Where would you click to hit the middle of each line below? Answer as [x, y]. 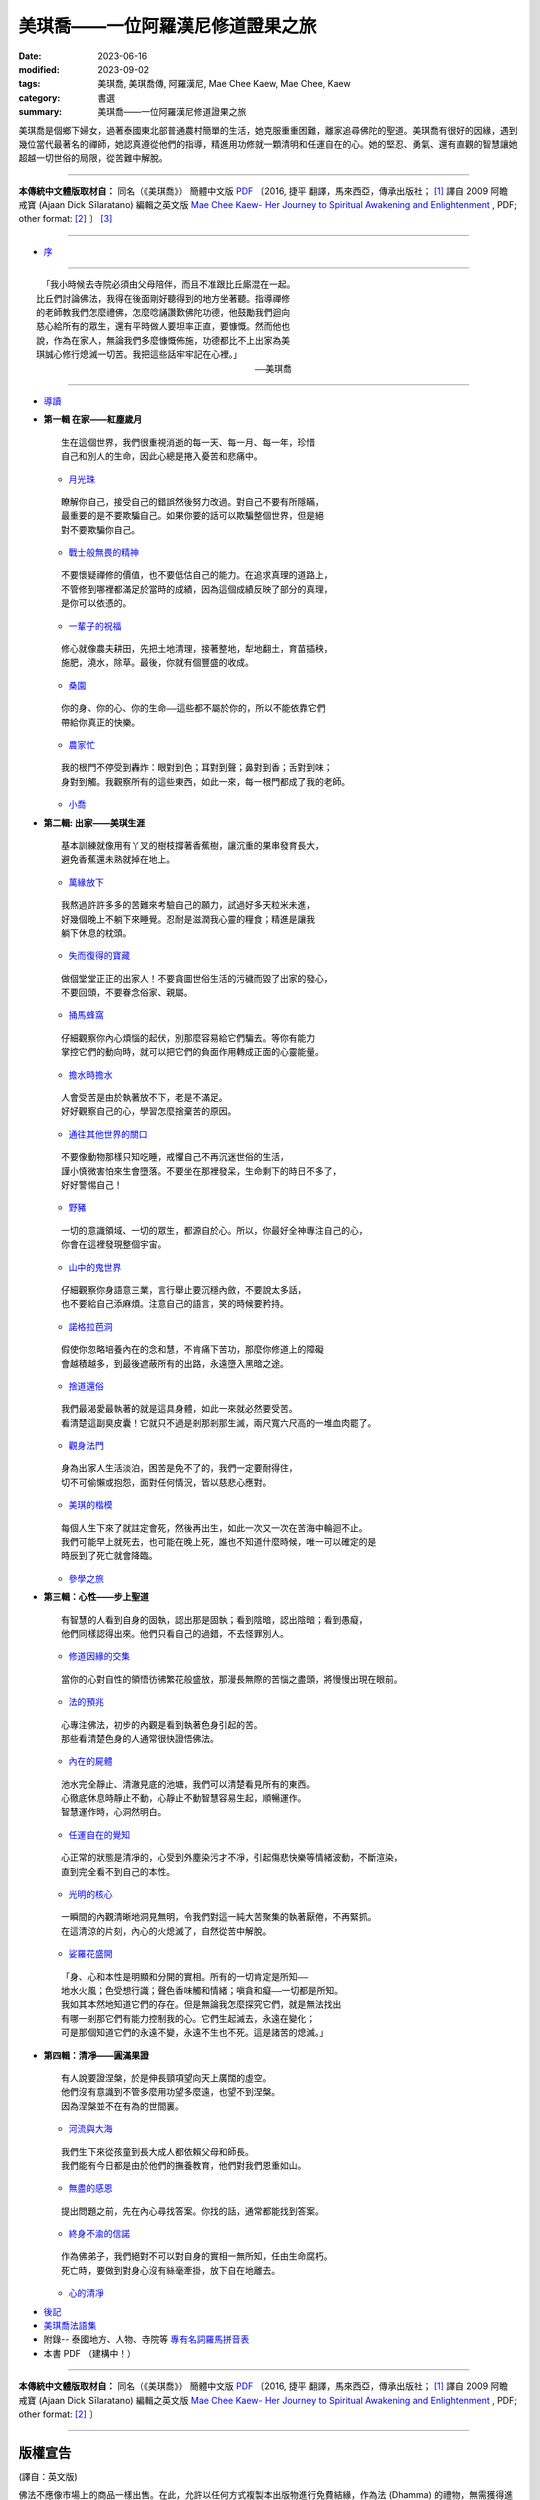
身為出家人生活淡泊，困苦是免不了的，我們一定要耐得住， [179, 1468]
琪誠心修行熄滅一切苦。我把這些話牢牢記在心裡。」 [139, 354]
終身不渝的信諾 [99, 2234]
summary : [40, 112]
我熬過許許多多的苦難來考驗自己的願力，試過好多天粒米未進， [188, 905]
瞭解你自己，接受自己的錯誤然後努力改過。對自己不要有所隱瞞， [192, 501]
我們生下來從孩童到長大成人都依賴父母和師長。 [157, 2151]
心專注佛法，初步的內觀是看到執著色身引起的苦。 [162, 1724]
